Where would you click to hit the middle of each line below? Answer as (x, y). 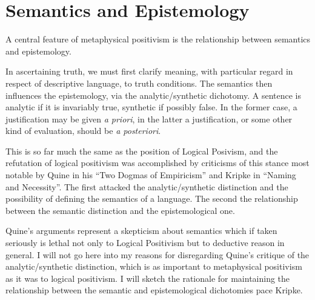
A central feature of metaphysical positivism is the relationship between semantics (158, 39)
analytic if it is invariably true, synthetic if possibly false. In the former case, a (151, 107)
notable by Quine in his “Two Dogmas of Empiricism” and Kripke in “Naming (151, 175)
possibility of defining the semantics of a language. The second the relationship (152, 198)
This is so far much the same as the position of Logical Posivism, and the (142, 151)
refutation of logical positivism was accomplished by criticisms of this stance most (157, 163)
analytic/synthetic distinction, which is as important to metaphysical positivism (154, 266)
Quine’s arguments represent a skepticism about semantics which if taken (141, 231)
